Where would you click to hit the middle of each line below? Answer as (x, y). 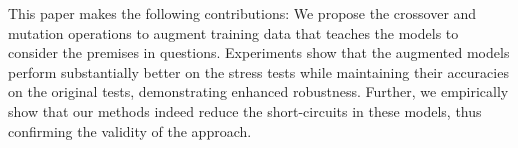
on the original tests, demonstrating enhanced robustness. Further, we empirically (258, 91)
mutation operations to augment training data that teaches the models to (233, 32)
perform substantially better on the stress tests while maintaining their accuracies (258, 71)
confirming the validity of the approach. (130, 130)
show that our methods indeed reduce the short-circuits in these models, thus (245, 110)
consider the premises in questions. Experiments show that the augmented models (259, 52)
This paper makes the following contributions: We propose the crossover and (242, 13)
